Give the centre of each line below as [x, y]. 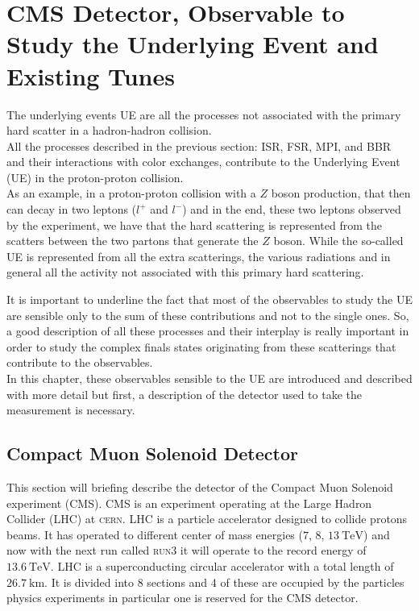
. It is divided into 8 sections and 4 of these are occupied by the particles [224, 582]
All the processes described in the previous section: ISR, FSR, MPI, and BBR [199, 145]
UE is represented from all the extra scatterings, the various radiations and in [199, 256]
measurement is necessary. [71, 410]
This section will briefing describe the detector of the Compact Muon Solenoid [200, 486]
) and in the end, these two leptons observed [292, 209]
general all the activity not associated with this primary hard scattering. [185, 272]
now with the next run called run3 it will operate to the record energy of [187, 550]
